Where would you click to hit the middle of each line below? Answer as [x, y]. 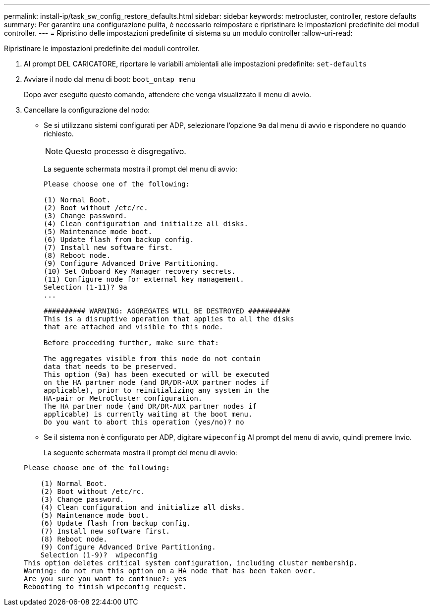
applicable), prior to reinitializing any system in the [157, 390]
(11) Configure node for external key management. [144, 279]
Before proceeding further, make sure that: [132, 343]
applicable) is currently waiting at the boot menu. [148, 414]
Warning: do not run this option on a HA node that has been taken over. [170, 571]
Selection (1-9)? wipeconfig [99, 555]
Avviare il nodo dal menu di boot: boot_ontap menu [110, 79]
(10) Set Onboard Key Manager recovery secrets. [140, 271]
